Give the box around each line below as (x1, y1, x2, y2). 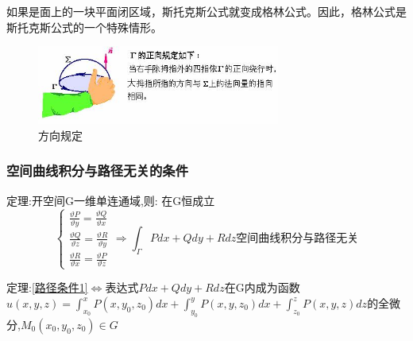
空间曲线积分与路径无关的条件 (6, 161, 189, 180)
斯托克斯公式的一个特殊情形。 (6, 18, 162, 35)
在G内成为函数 (224, 279, 300, 296)
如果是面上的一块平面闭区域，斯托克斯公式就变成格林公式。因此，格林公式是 (6, 3, 407, 19)
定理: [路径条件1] (6, 279, 88, 296)
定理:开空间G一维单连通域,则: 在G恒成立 (6, 192, 215, 208)
